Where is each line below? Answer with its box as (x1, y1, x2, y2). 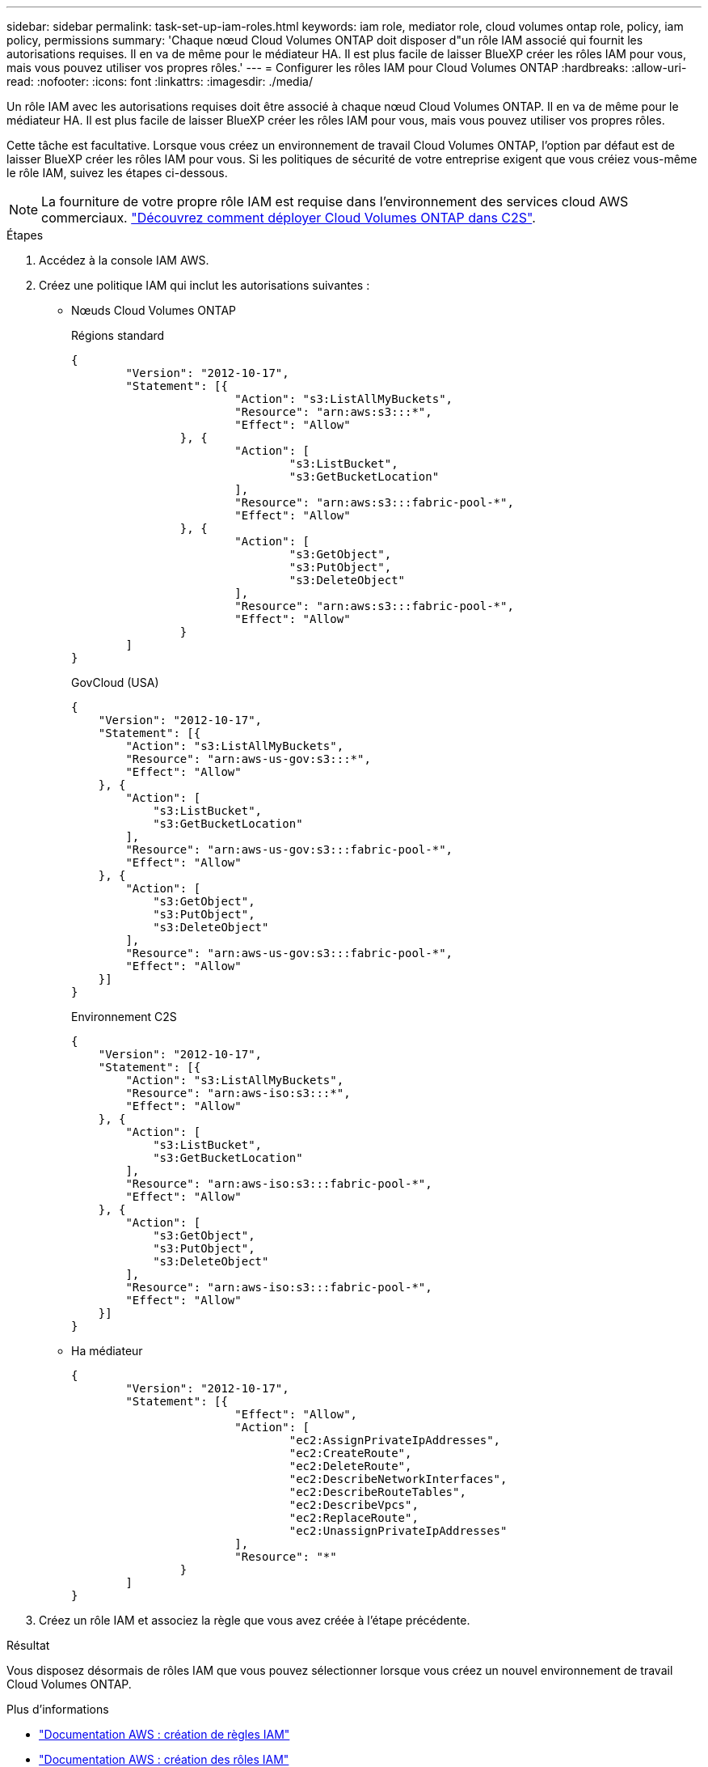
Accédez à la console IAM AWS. (39, 253, 209, 267)
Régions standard (71, 328, 165, 342)
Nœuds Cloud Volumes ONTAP (71, 303, 236, 317)
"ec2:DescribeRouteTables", (289, 1485, 466, 1498)
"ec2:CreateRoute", (289, 1447, 412, 1460)
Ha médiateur (71, 1344, 143, 1358)
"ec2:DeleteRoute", (289, 1460, 412, 1472)
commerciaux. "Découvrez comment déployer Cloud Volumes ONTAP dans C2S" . (41, 210, 536, 226)
